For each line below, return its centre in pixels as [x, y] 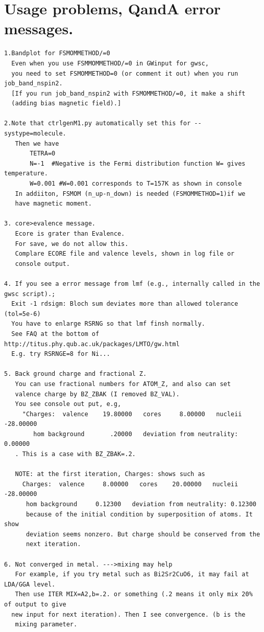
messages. [39, 28]
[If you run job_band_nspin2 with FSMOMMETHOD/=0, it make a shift [128, 93]
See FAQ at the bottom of [55, 334]
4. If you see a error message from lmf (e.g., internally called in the [132, 284]
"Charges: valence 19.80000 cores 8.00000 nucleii [132, 414]
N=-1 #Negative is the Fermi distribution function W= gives [138, 163]
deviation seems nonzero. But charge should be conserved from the [143, 534]
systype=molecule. [35, 134]
